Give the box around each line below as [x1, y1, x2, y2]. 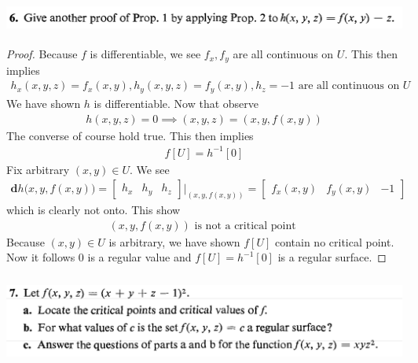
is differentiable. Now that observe [93, 94, 259, 111]
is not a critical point [194, 220, 296, 232]
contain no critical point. [274, 233, 394, 250]
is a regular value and [87, 249, 192, 265]
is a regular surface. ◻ [277, 249, 387, 265]
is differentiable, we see [90, 46, 201, 62]
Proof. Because [6, 46, 78, 62]
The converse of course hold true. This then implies [6, 127, 254, 143]
